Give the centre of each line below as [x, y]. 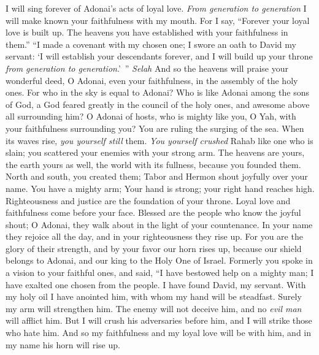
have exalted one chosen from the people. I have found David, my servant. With [156, 284]
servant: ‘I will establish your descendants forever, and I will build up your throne [159, 56]
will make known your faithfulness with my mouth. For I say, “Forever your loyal [158, 20]
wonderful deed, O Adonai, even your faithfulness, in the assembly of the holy [152, 80]
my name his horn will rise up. [63, 344]
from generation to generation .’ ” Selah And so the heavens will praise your [147, 68]
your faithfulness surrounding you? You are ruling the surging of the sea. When [155, 128]
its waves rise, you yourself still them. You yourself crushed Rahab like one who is [159, 140]
